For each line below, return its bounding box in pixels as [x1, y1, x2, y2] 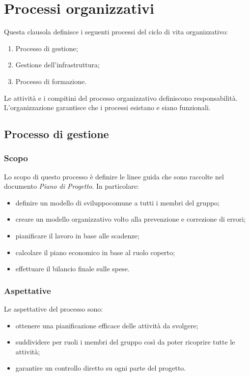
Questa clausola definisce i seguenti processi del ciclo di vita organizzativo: [4, 27, 228, 37]
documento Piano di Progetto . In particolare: [4, 181, 139, 191]
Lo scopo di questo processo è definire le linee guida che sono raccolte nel [4, 171, 224, 181]
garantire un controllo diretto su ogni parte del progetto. [15, 363, 186, 373]
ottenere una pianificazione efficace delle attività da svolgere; [15, 320, 198, 330]
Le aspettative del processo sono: [4, 304, 103, 314]
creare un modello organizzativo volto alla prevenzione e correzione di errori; [15, 214, 246, 224]
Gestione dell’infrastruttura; [15, 59, 100, 70]
